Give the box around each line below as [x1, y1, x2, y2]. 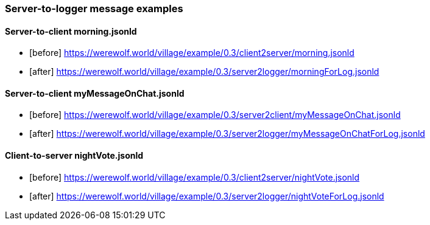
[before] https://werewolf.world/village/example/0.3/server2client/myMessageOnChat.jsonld [29, 109, 401, 120]
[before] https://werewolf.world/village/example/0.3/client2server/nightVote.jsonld [29, 171, 360, 182]
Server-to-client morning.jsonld [5, 26, 137, 36]
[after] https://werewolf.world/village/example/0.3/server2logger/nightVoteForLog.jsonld [29, 190, 384, 201]
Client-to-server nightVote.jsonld [5, 150, 144, 161]
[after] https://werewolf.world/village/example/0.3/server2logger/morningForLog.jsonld [29, 66, 379, 77]
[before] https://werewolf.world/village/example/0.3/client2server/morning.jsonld [29, 47, 354, 58]
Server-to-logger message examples [5, 2, 183, 15]
